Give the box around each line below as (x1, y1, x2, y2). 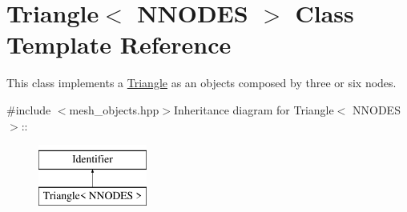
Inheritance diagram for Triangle (174, 101, 334, 118)
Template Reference (6, 28, 232, 61)
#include (6, 101, 51, 118)
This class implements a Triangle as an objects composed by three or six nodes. (6, 74, 397, 91)
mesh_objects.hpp (69, 101, 159, 118)
